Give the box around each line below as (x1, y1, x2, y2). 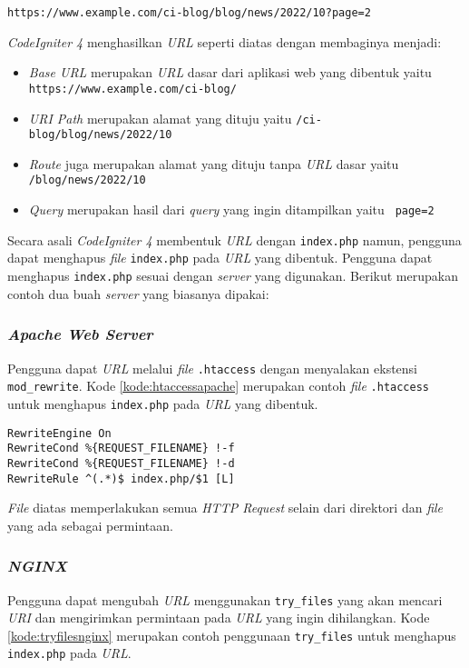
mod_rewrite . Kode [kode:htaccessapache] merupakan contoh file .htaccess (7, 376, 430, 395)
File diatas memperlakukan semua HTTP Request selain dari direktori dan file (7, 498, 444, 517)
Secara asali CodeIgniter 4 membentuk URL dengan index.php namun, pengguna (7, 230, 462, 249)
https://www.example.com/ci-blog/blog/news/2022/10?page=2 (7, 6, 371, 19)
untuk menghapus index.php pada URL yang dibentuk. (7, 394, 318, 413)
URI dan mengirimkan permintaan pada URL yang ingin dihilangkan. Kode (7, 608, 430, 627)
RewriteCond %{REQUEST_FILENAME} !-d (7, 456, 235, 470)
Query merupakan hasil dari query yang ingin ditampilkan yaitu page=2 (28, 200, 435, 219)
